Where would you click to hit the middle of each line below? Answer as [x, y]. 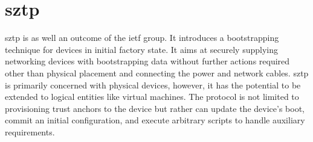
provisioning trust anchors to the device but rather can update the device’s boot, [155, 108]
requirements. [30, 131]
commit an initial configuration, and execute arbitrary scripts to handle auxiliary [155, 120]
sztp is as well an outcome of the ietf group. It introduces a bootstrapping [142, 38]
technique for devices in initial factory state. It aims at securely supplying [142, 49]
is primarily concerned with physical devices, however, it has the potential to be [153, 85]
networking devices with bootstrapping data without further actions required [147, 61]
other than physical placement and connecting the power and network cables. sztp [157, 73]
